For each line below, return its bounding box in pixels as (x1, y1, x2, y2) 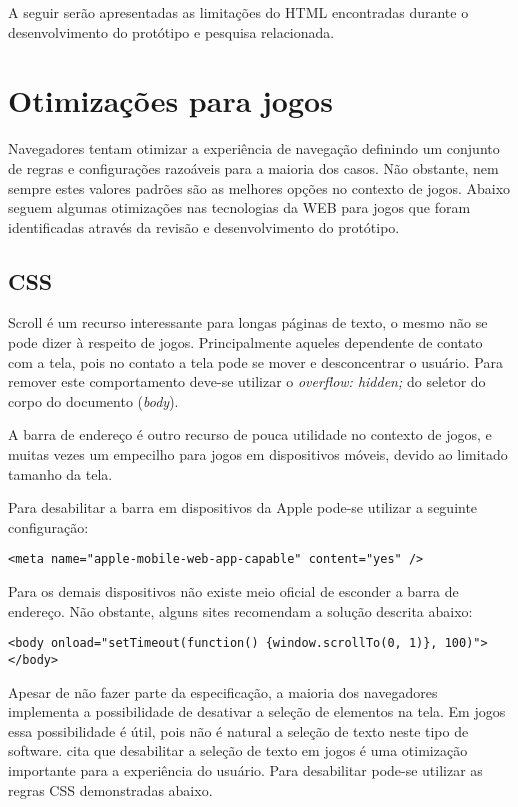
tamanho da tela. (8, 463, 113, 484)
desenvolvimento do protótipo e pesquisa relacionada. (8, 21, 335, 42)
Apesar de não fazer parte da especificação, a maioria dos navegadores (8, 681, 438, 702)
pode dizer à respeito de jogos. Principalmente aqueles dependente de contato (8, 332, 483, 353)
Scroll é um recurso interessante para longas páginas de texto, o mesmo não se (8, 312, 488, 333)
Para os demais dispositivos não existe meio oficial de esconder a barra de (8, 581, 459, 602)
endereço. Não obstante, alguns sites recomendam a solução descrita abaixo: (8, 600, 473, 621)
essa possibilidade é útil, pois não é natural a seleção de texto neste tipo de (8, 720, 469, 741)
